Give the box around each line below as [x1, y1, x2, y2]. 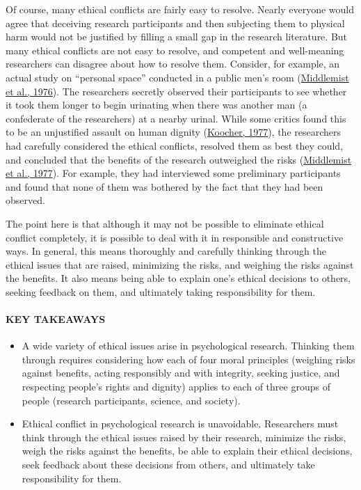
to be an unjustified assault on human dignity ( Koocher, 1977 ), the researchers [6, 125, 342, 139]
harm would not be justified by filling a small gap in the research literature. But [6, 29, 348, 44]
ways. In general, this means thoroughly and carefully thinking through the [6, 244, 326, 258]
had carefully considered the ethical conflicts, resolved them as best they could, [6, 138, 344, 152]
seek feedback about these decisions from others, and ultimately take [22, 457, 315, 472]
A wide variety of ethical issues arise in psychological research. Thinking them [22, 338, 355, 353]
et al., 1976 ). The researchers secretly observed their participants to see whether [6, 84, 347, 98]
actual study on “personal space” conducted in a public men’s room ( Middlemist [6, 70, 349, 84]
